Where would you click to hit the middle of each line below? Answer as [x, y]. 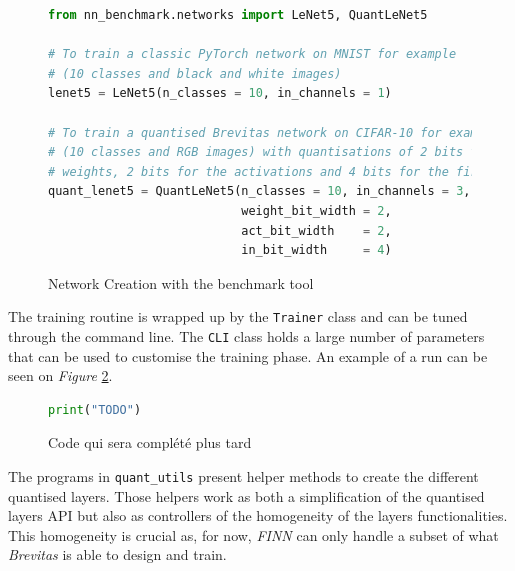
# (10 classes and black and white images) [195, 73]
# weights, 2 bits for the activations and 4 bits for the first [270, 171]
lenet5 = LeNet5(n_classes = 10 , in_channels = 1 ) [220, 93]
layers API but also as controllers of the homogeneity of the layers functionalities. [258, 515]
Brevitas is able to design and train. [117, 554]
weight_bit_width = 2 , [316, 210]
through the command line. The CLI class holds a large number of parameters [246, 335]
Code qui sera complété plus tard [150, 442]
